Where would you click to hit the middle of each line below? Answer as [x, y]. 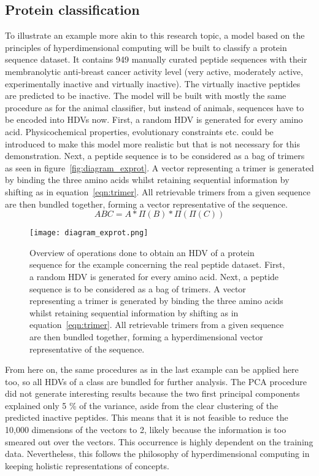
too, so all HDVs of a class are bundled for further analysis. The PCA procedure [156, 381]
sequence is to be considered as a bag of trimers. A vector [138, 288]
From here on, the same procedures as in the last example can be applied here [152, 369]
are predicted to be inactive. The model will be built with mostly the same [146, 96]
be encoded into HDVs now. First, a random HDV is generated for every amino [154, 119]
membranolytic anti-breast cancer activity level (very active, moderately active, [154, 71]
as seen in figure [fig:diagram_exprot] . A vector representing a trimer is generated [159, 167]
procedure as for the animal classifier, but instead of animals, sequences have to [155, 107]
